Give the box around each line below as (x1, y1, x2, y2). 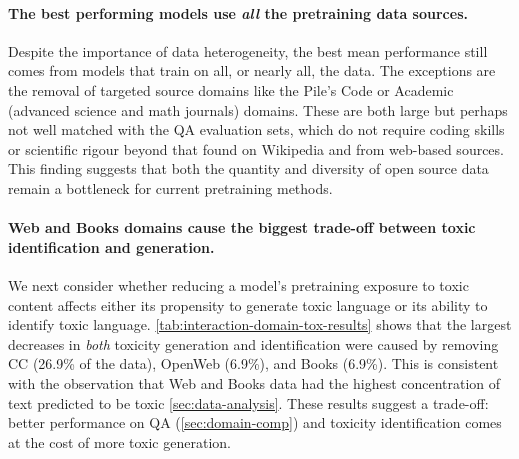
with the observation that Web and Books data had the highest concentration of (8, 372, 501, 393)
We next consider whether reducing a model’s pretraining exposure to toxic (8, 274, 469, 295)
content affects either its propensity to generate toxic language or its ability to (8, 294, 488, 315)
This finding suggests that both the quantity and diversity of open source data (8, 158, 489, 179)
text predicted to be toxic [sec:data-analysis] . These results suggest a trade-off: (8, 392, 489, 413)
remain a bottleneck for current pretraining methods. (8, 177, 333, 198)
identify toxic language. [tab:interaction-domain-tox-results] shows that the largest (8, 314, 512, 335)
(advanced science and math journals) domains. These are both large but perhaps (8, 99, 508, 120)
